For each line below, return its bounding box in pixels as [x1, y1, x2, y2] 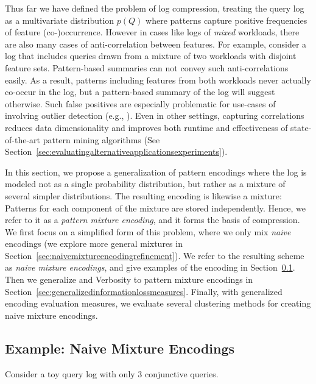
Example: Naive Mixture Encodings [5, 338, 235, 357]
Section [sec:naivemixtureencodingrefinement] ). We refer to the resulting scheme [5, 249, 304, 261]
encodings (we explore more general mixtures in [5, 237, 183, 250]
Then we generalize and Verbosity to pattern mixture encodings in [5, 273, 253, 286]
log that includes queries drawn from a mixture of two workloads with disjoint [5, 49, 297, 62]
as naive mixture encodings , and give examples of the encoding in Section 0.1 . [5, 261, 295, 274]
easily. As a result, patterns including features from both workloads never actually [5, 73, 311, 86]
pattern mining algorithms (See [43, 133, 160, 146]
